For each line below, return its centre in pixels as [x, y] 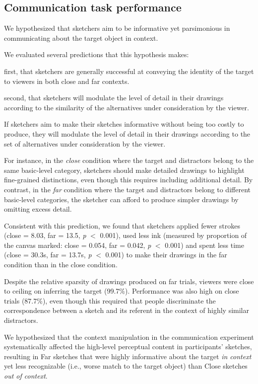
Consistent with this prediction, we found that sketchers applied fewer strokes [122, 225]
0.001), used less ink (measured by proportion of [173, 235]
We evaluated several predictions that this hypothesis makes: [97, 54]
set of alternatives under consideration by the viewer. [85, 143]
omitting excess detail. [38, 209]
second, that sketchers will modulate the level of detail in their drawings [114, 98]
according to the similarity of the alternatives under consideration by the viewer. [127, 107]
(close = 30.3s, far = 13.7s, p [48, 255]
